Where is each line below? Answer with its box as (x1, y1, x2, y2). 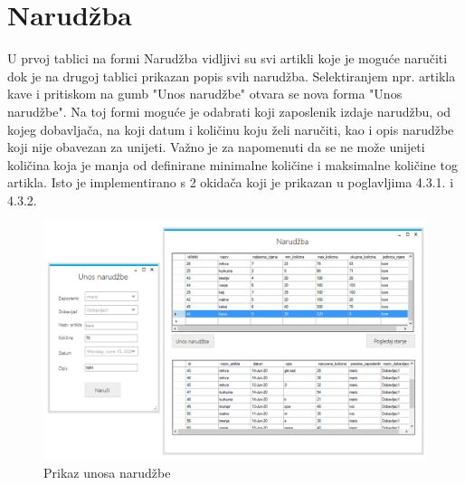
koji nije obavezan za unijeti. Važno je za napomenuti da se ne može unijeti (7, 138, 425, 157)
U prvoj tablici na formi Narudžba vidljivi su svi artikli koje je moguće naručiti (7, 49, 448, 68)
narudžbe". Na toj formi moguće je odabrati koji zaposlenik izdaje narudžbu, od (7, 101, 451, 120)
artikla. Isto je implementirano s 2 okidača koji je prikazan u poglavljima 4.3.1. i (7, 173, 454, 192)
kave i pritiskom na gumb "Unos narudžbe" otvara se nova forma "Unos (7, 84, 403, 103)
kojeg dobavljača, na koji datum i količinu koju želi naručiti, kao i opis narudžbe (7, 119, 454, 138)
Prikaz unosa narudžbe (43, 462, 171, 481)
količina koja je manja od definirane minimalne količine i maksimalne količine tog (7, 155, 458, 174)
